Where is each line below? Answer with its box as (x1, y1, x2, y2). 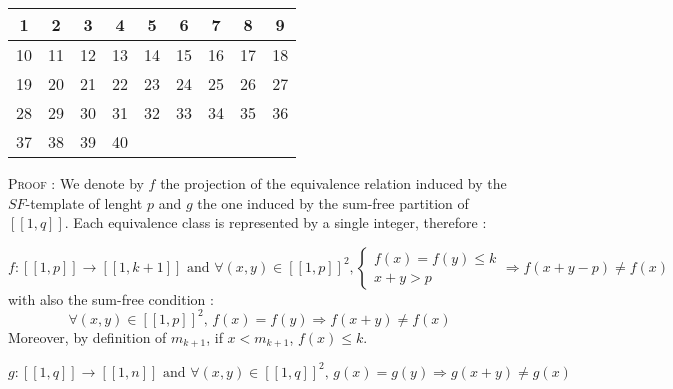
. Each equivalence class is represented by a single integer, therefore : (64, 212, 487, 233)
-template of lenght (25, 192, 143, 213)
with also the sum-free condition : (8, 288, 214, 309)
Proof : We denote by (8, 173, 144, 193)
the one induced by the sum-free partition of (197, 192, 469, 213)
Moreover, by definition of (8, 326, 167, 347)
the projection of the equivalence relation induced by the (160, 173, 507, 193)
